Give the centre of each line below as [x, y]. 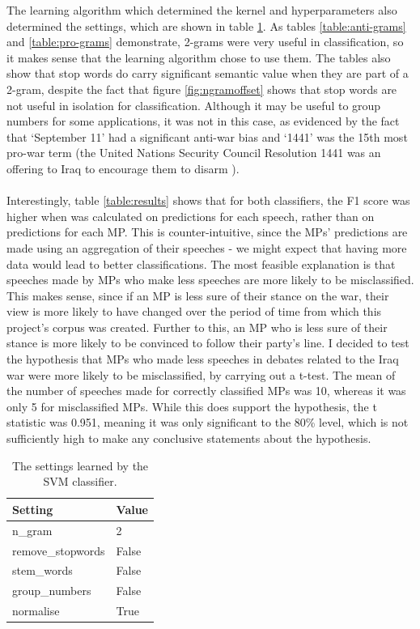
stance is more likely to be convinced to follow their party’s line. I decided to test [208, 343]
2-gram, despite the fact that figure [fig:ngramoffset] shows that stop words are [202, 89]
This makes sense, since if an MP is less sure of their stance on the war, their [198, 295]
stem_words [42, 570]
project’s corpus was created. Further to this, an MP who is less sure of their [197, 327]
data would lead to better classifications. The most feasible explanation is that [201, 263]
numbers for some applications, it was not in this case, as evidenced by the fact [203, 121]
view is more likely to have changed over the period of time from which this [194, 311]
